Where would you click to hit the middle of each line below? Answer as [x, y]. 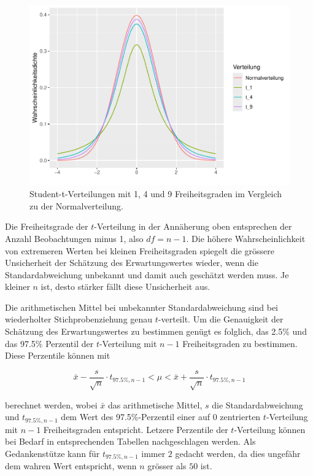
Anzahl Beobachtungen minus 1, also [74, 238]
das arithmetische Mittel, [155, 404]
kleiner [17, 287]
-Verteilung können [270, 429]
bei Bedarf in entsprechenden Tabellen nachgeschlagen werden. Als [130, 441]
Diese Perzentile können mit [58, 355]
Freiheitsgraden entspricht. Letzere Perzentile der [136, 429]
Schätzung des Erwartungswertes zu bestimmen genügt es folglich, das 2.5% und [156, 331]
